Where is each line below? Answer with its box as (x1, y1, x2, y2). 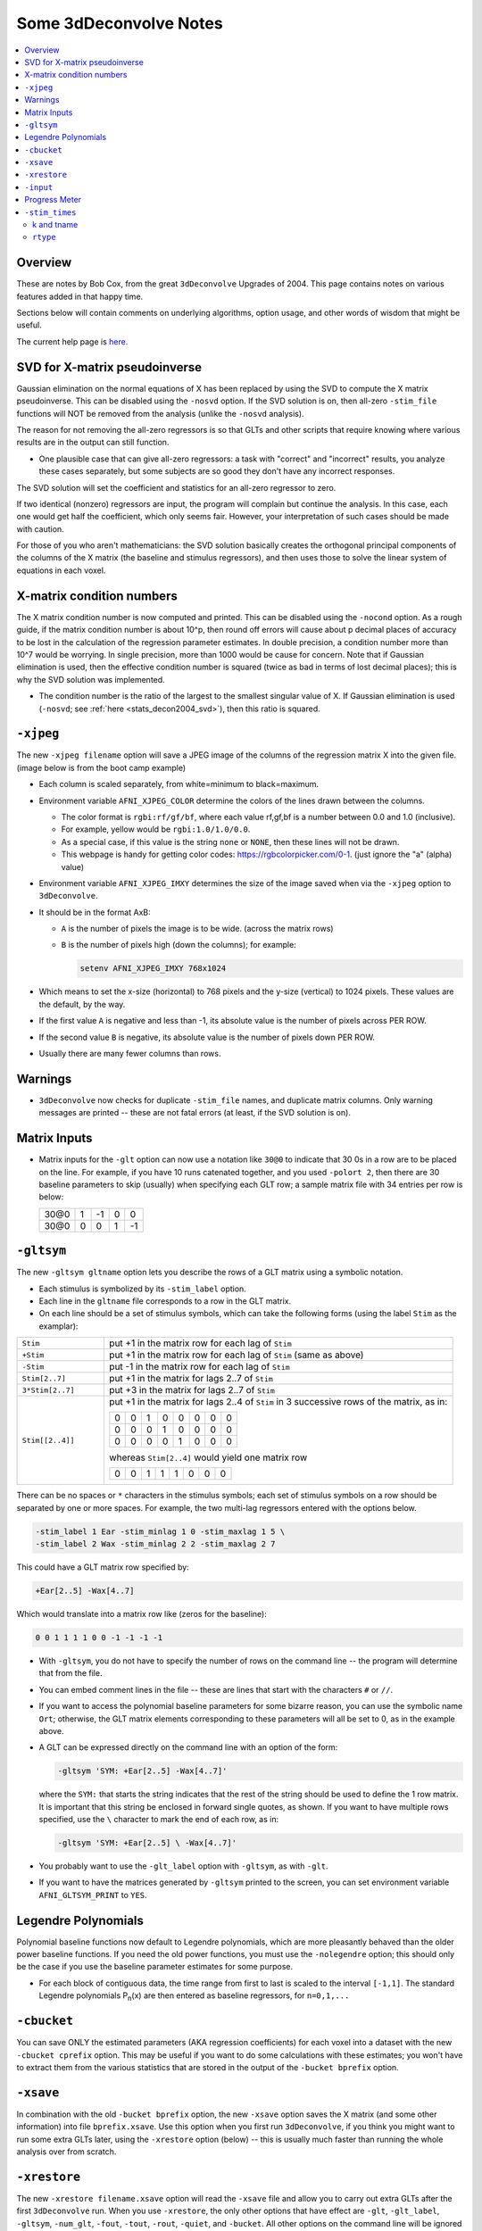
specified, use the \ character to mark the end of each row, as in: (38, 1814, 279, 1825)
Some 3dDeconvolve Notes (16, 13, 223, 33)
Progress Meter (24, 195, 82, 205)
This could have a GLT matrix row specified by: (16, 1562, 189, 1572)
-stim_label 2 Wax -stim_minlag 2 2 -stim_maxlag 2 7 (35, 1539, 276, 1549)
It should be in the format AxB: (38, 907, 151, 917)
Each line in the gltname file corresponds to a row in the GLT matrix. (38, 1296, 292, 1306)
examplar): (38, 1321, 79, 1331)
